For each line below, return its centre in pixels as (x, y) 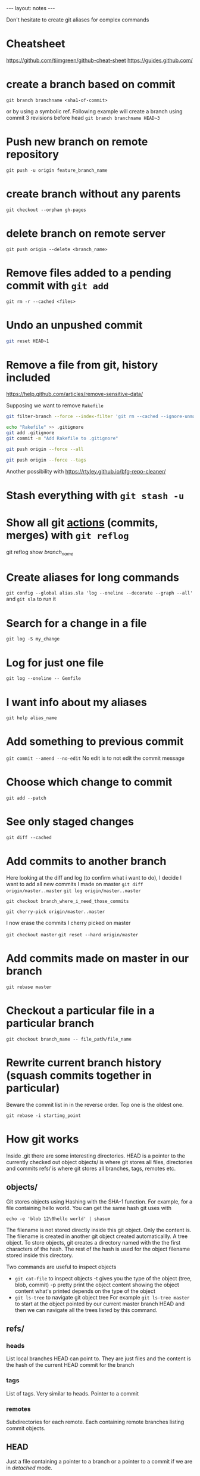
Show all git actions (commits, (82, 522)
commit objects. (26, 1428)
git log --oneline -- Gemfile (44, 679)
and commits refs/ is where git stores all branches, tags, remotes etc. (91, 1168)
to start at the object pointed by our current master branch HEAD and (100, 1304)
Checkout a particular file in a (80, 1011)
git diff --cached (29, 838)
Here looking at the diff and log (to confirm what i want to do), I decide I (94, 878)
